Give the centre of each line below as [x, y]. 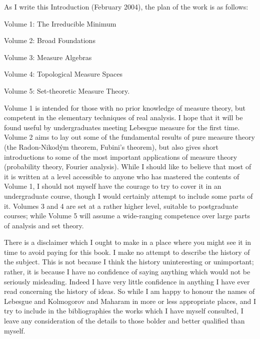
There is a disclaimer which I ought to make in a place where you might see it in [128, 242]
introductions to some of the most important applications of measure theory [121, 156]
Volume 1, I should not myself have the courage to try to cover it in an [113, 186]
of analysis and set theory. [44, 225]
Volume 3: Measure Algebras [48, 57]
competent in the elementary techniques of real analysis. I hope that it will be [123, 117]
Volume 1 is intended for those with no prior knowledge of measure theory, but [125, 107]
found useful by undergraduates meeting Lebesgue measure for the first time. [122, 127]
